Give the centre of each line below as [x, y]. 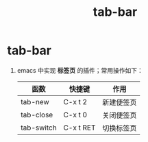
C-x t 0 [75, 115]
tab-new [35, 102]
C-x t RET [79, 128]
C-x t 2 [75, 102]
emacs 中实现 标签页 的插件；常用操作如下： [80, 70]
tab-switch [38, 128]
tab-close [37, 115]
